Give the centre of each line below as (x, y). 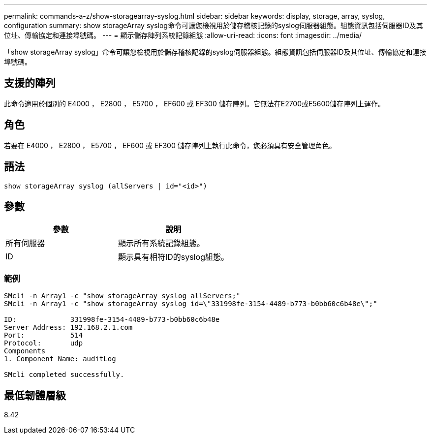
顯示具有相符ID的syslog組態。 (174, 257)
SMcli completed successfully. (64, 375)
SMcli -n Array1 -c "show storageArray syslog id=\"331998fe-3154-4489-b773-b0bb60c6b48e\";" (191, 304)
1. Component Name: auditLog (60, 359)
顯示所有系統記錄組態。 (162, 243)
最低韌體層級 (35, 395)
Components (25, 351)
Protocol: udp (44, 343)
